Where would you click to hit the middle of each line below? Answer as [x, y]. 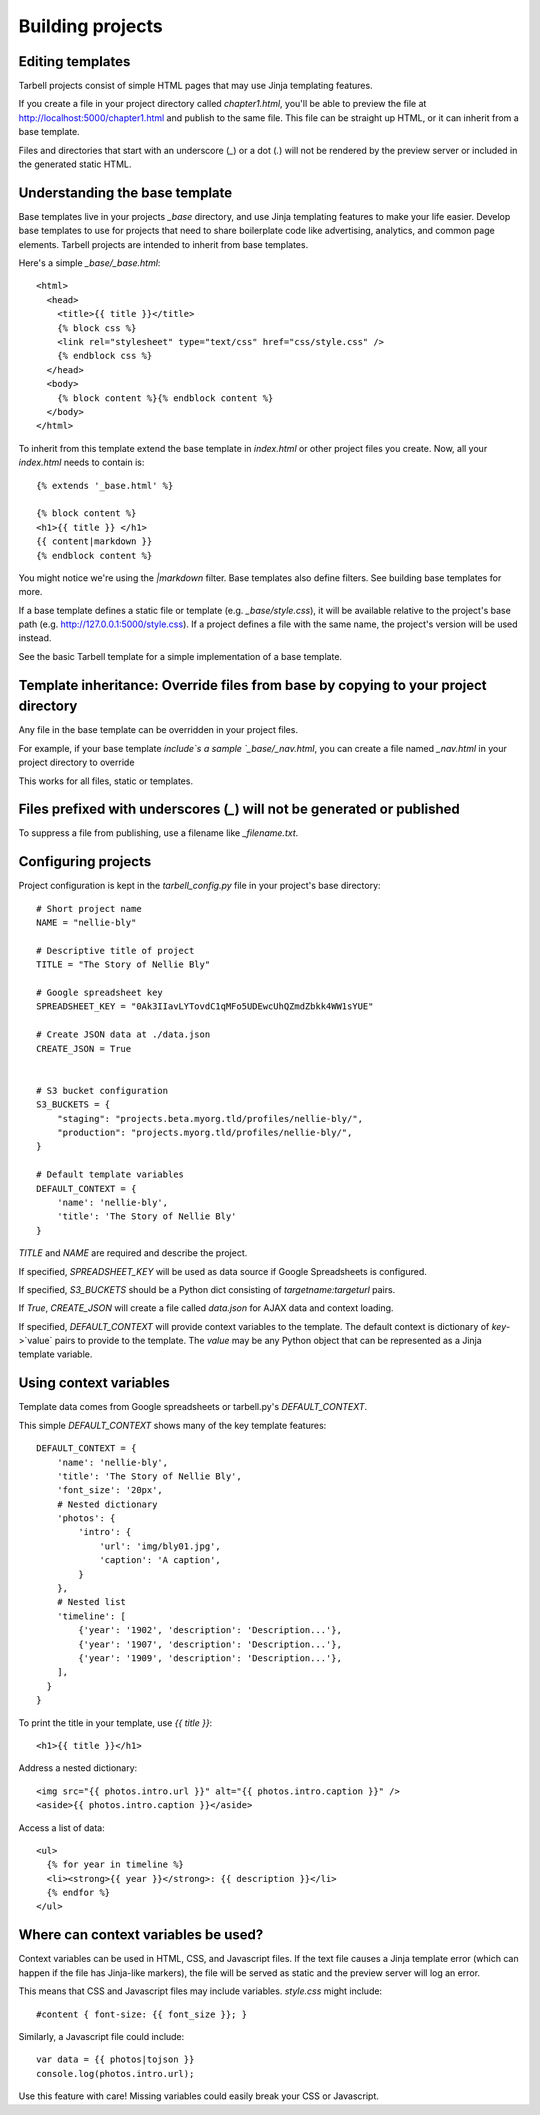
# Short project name [89, 908]
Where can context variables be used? [141, 1935]
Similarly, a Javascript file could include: [101, 2036]
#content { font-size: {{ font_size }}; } [142, 2014]
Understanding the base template [125, 192]
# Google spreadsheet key [100, 993]
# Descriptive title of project [115, 950]
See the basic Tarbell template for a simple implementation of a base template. [180, 656]
